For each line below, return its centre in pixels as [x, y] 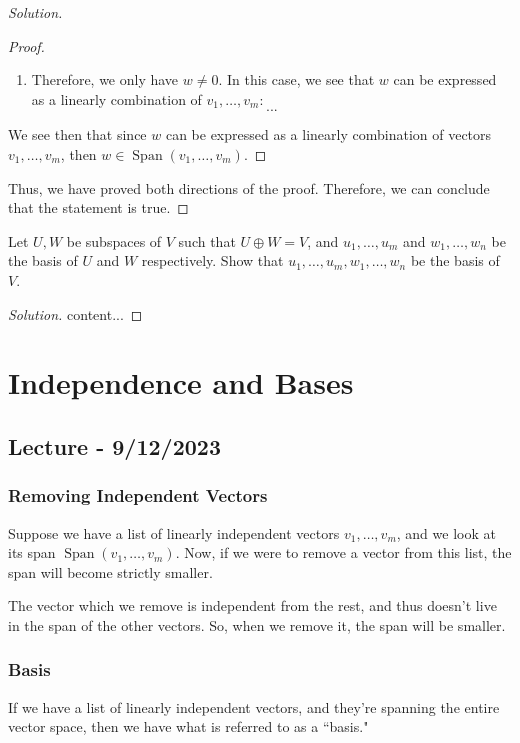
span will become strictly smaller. [110, 571]
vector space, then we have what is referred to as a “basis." [188, 726]
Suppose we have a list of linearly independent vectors [174, 532]
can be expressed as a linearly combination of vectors [328, 134]
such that [207, 240]
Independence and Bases [181, 382]
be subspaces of [114, 240]
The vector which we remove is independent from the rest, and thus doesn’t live [252, 605]
